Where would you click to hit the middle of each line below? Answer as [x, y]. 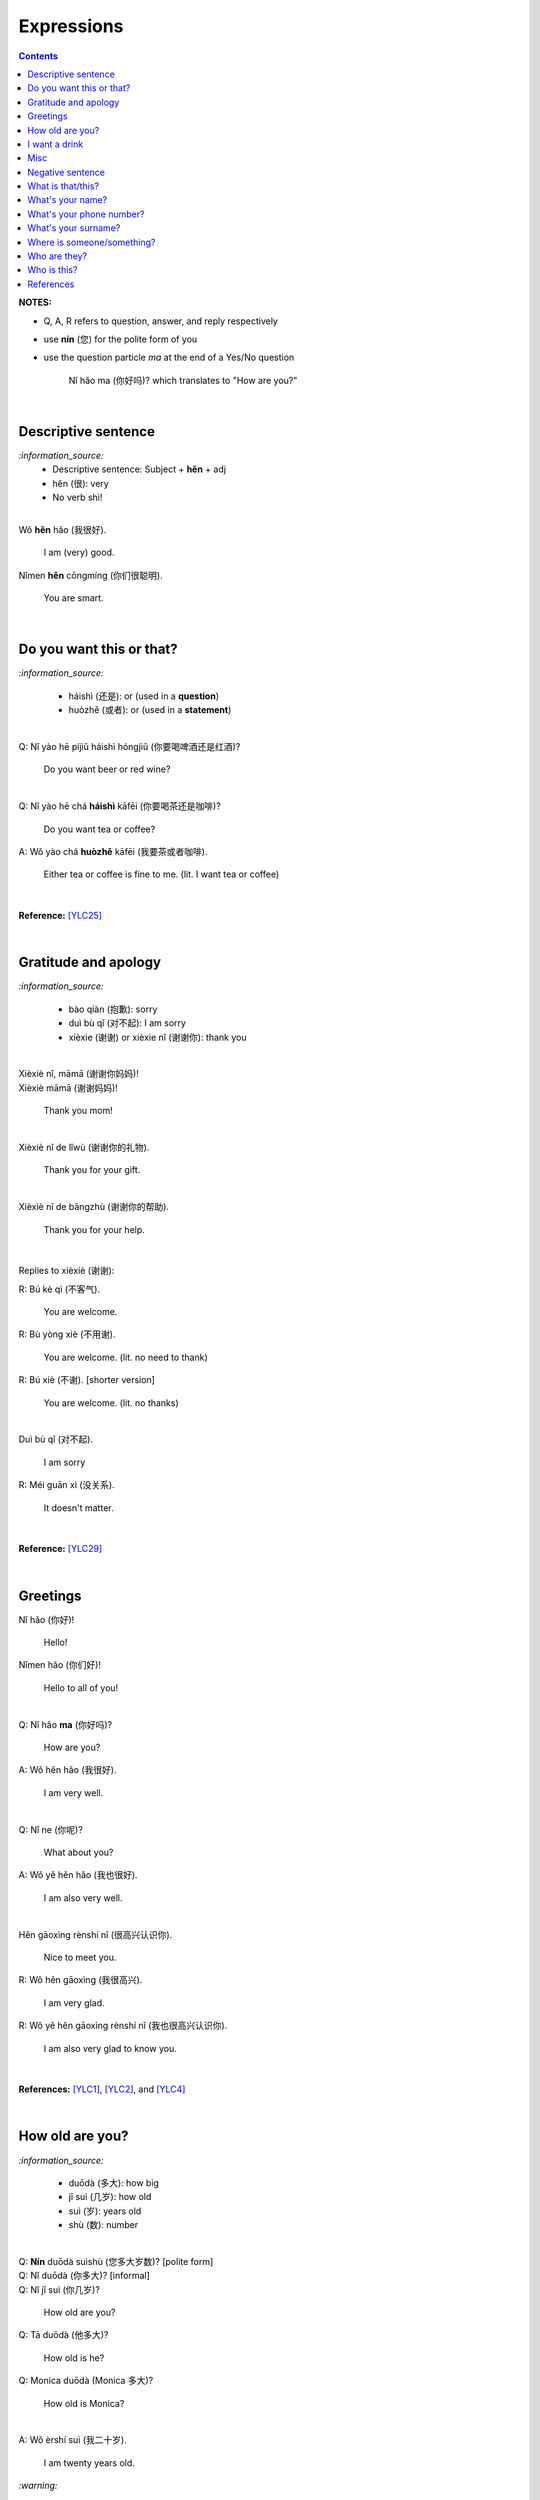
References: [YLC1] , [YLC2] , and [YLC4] [102, 2089]
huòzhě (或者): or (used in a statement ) [150, 710]
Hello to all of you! [81, 1687]
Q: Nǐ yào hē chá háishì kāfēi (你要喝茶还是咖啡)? [120, 806]
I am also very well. [83, 1897]
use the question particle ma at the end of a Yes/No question [169, 357]
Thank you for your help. [94, 1229]
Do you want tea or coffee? [99, 829]
